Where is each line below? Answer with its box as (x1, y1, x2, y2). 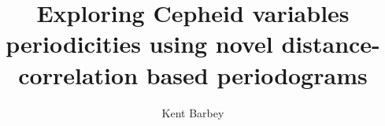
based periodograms (146, 58, 368, 91)
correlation (18, 58, 139, 91)
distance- (281, 28, 380, 60)
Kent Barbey (161, 104, 224, 120)
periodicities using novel (6, 28, 273, 60)
